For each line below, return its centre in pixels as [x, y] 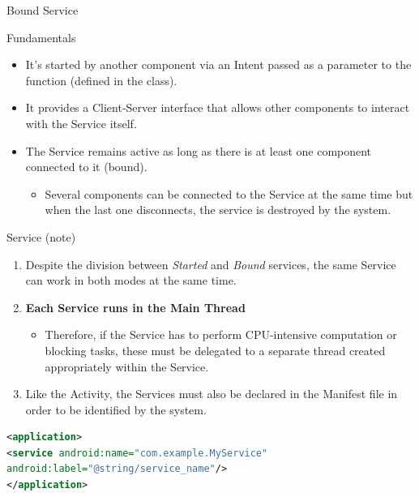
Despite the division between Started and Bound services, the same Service [211, 264]
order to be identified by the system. [116, 409]
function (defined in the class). [101, 80]
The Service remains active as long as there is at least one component [199, 150]
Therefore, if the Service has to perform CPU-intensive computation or [221, 334]
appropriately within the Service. [127, 366]
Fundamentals [41, 37]
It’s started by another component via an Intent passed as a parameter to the [218, 64]
